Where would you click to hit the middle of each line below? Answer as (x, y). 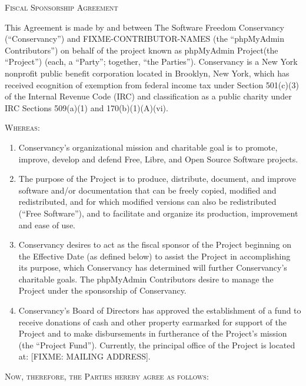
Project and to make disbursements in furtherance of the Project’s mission (153, 333)
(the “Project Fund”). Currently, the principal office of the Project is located (157, 345)
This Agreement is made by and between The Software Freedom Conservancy (144, 27)
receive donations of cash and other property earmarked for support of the (152, 322)
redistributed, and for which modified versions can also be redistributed (147, 202)
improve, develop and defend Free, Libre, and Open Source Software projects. (158, 159)
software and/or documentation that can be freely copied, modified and (147, 190)
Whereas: (22, 127)
